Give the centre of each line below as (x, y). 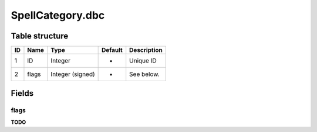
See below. (144, 74)
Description (146, 50)
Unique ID (143, 61)
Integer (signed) (73, 74)
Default (112, 50)
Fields (22, 93)
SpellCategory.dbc (58, 15)
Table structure (40, 36)
